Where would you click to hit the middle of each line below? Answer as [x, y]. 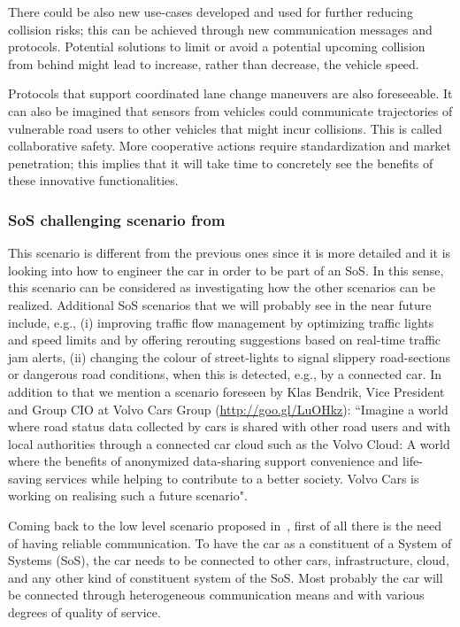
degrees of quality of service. [84, 612]
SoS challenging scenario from [117, 219]
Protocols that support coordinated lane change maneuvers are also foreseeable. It [230, 93]
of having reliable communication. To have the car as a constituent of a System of [230, 542]
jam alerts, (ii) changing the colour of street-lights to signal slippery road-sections [230, 356]
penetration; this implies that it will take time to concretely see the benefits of [221, 163]
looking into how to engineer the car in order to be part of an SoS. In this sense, [226, 270]
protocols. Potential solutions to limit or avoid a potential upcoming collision [217, 46]
